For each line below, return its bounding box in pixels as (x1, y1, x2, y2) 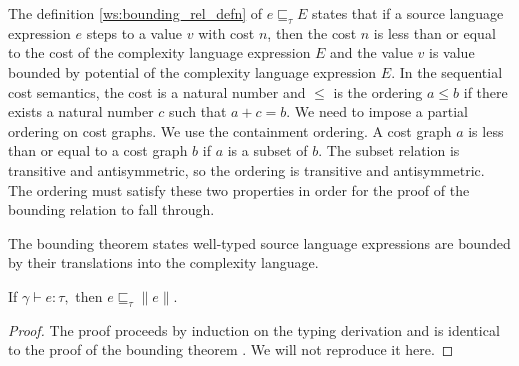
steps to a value (86, 22, 183, 43)
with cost (198, 22, 255, 43)
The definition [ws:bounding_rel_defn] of (8, 3, 263, 23)
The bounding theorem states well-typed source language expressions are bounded (8, 232, 511, 253)
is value (429, 42, 475, 63)
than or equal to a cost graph (8, 140, 188, 161)
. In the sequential (391, 61, 503, 82)
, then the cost (267, 22, 357, 43)
